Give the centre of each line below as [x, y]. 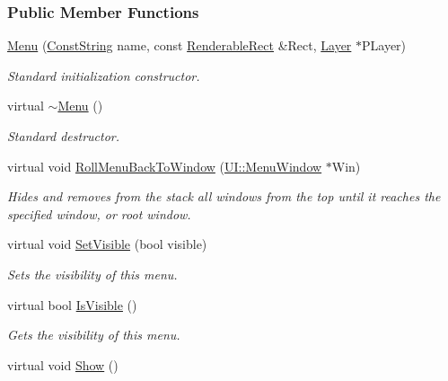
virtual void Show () [63, 364]
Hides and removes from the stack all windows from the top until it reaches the [224, 196]
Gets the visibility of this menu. [94, 335]
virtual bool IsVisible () [72, 304]
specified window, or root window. [99, 213]
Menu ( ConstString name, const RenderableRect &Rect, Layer [180, 45]
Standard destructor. [64, 136]
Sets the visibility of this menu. [92, 274]
